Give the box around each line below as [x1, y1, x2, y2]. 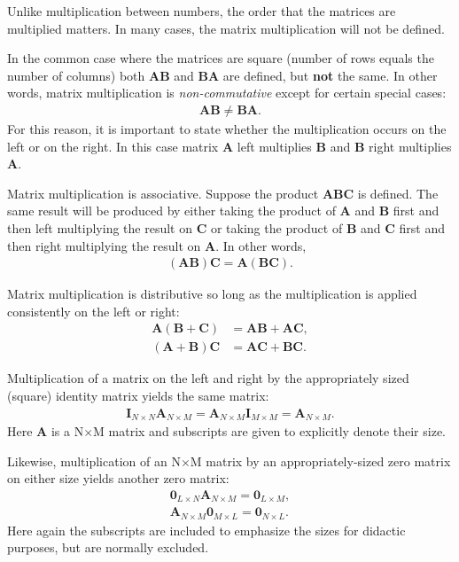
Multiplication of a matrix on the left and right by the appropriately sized [7, 369, 409, 387]
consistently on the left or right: [7, 301, 180, 320]
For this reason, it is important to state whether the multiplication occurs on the [7, 120, 447, 137]
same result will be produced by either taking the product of [7, 201, 336, 220]
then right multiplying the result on [7, 236, 201, 254]
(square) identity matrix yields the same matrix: [7, 386, 269, 405]
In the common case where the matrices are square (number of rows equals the [7, 49, 434, 67]
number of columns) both [7, 66, 145, 84]
